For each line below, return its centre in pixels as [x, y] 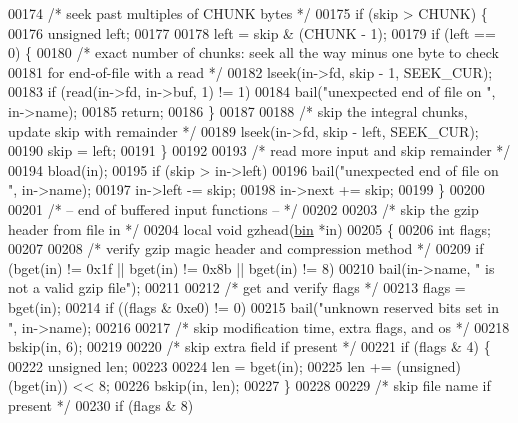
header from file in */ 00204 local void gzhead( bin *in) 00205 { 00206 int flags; [249, 228]
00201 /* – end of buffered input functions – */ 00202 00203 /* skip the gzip [243, 208]
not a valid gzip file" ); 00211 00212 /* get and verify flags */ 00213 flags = [237, 287]
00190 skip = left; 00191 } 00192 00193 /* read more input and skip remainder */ [259, 150]
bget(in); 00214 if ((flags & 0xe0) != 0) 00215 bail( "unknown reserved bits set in [253, 306]
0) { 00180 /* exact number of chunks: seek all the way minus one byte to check [253, 52]
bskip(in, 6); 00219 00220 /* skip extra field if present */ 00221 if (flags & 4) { [249, 346]
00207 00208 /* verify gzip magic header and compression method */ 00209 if [246, 248]
